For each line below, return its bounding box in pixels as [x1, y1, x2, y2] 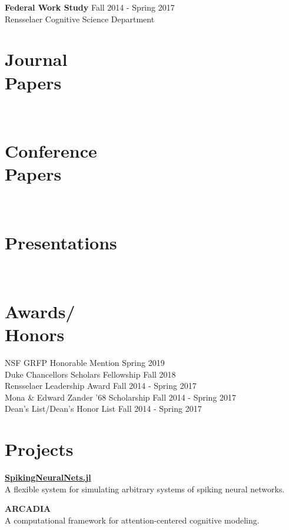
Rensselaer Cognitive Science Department [5, 12, 155, 25]
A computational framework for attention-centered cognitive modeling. [5, 514, 260, 526]
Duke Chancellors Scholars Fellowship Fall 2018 [5, 368, 176, 380]
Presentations [5, 231, 117, 255]
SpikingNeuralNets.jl [5, 471, 91, 484]
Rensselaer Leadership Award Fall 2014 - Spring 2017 [5, 379, 197, 392]
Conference [5, 139, 97, 163]
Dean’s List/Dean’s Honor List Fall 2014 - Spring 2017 [5, 402, 202, 415]
